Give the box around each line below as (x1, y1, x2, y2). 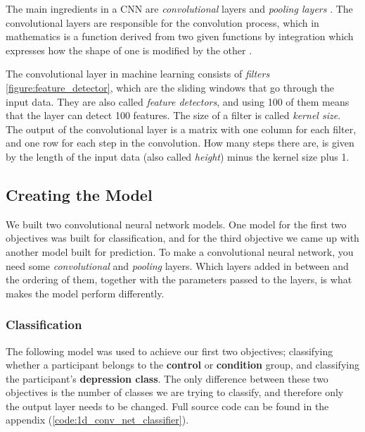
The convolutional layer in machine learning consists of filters (6, 66, 270, 81)
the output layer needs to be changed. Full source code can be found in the (6, 398, 329, 413)
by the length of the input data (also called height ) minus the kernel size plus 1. (6, 149, 350, 163)
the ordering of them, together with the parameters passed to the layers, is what (6, 272, 352, 287)
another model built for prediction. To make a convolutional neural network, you (6, 244, 354, 259)
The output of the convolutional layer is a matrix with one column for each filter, (6, 121, 357, 136)
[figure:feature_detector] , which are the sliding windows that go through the (6, 80, 335, 94)
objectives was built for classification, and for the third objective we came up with (6, 230, 359, 245)
